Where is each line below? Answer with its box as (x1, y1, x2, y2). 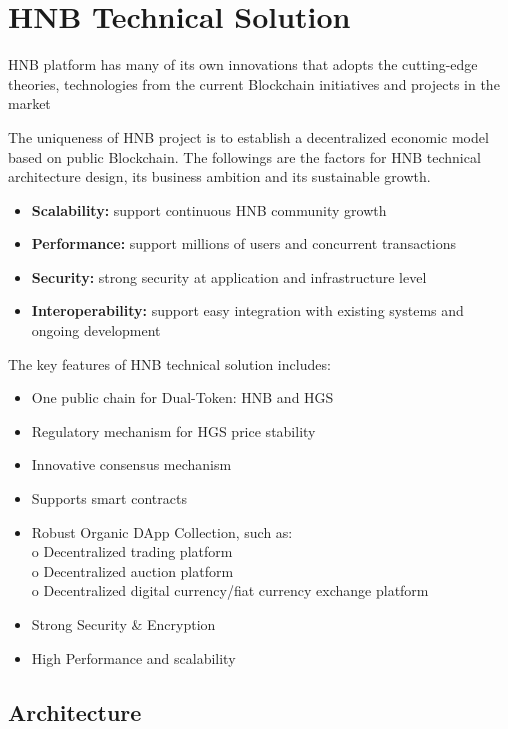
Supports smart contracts (31, 488, 187, 509)
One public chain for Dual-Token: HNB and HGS (31, 387, 334, 408)
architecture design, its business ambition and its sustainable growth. (8, 166, 431, 187)
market (8, 93, 51, 114)
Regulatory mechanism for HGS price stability (31, 420, 316, 441)
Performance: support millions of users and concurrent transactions (31, 233, 457, 254)
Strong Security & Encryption (31, 614, 216, 634)
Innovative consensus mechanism (31, 454, 232, 475)
